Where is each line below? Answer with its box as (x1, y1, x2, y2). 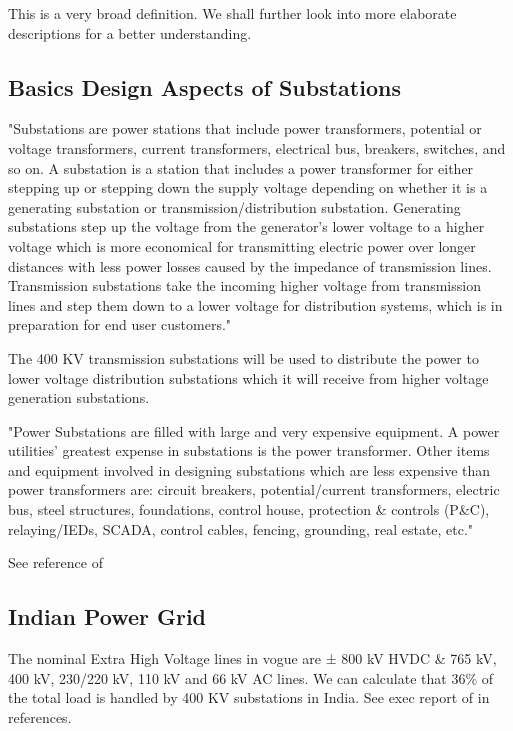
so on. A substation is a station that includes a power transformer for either (8, 157, 474, 178)
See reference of (8, 552, 103, 573)
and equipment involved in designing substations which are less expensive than (8, 459, 491, 480)
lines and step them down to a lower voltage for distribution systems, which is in (8, 294, 503, 315)
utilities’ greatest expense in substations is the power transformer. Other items (8, 440, 490, 461)
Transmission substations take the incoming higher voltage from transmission (8, 275, 481, 296)
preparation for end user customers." (8, 314, 232, 335)
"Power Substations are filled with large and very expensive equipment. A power (8, 420, 500, 441)
